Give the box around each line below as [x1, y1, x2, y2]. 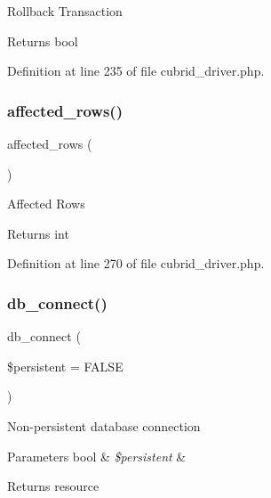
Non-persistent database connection [7, 416, 201, 435]
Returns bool [7, 31, 78, 50]
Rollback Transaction [7, 2, 123, 20]
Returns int [7, 224, 69, 242]
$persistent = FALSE [7, 356, 124, 375]
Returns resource [7, 477, 100, 495]
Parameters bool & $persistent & [7, 446, 187, 465]
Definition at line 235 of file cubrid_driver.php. [7, 61, 265, 80]
